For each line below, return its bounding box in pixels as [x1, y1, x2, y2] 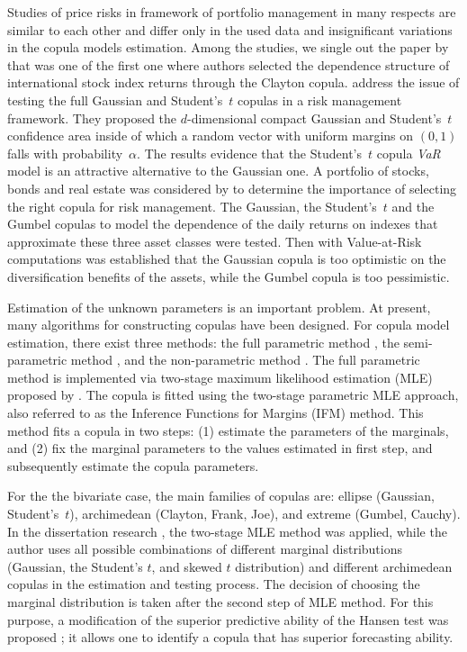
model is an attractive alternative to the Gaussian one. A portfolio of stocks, [7, 161, 429, 180]
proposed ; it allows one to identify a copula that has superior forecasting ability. [7, 628, 454, 647]
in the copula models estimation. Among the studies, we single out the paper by [7, 38, 449, 57]
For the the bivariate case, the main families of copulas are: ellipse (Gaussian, [7, 486, 435, 505]
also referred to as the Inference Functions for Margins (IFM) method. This [7, 403, 424, 422]
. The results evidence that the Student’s [137, 143, 363, 162]
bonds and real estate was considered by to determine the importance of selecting [7, 178, 457, 197]
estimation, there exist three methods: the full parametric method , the [7, 332, 400, 351]
